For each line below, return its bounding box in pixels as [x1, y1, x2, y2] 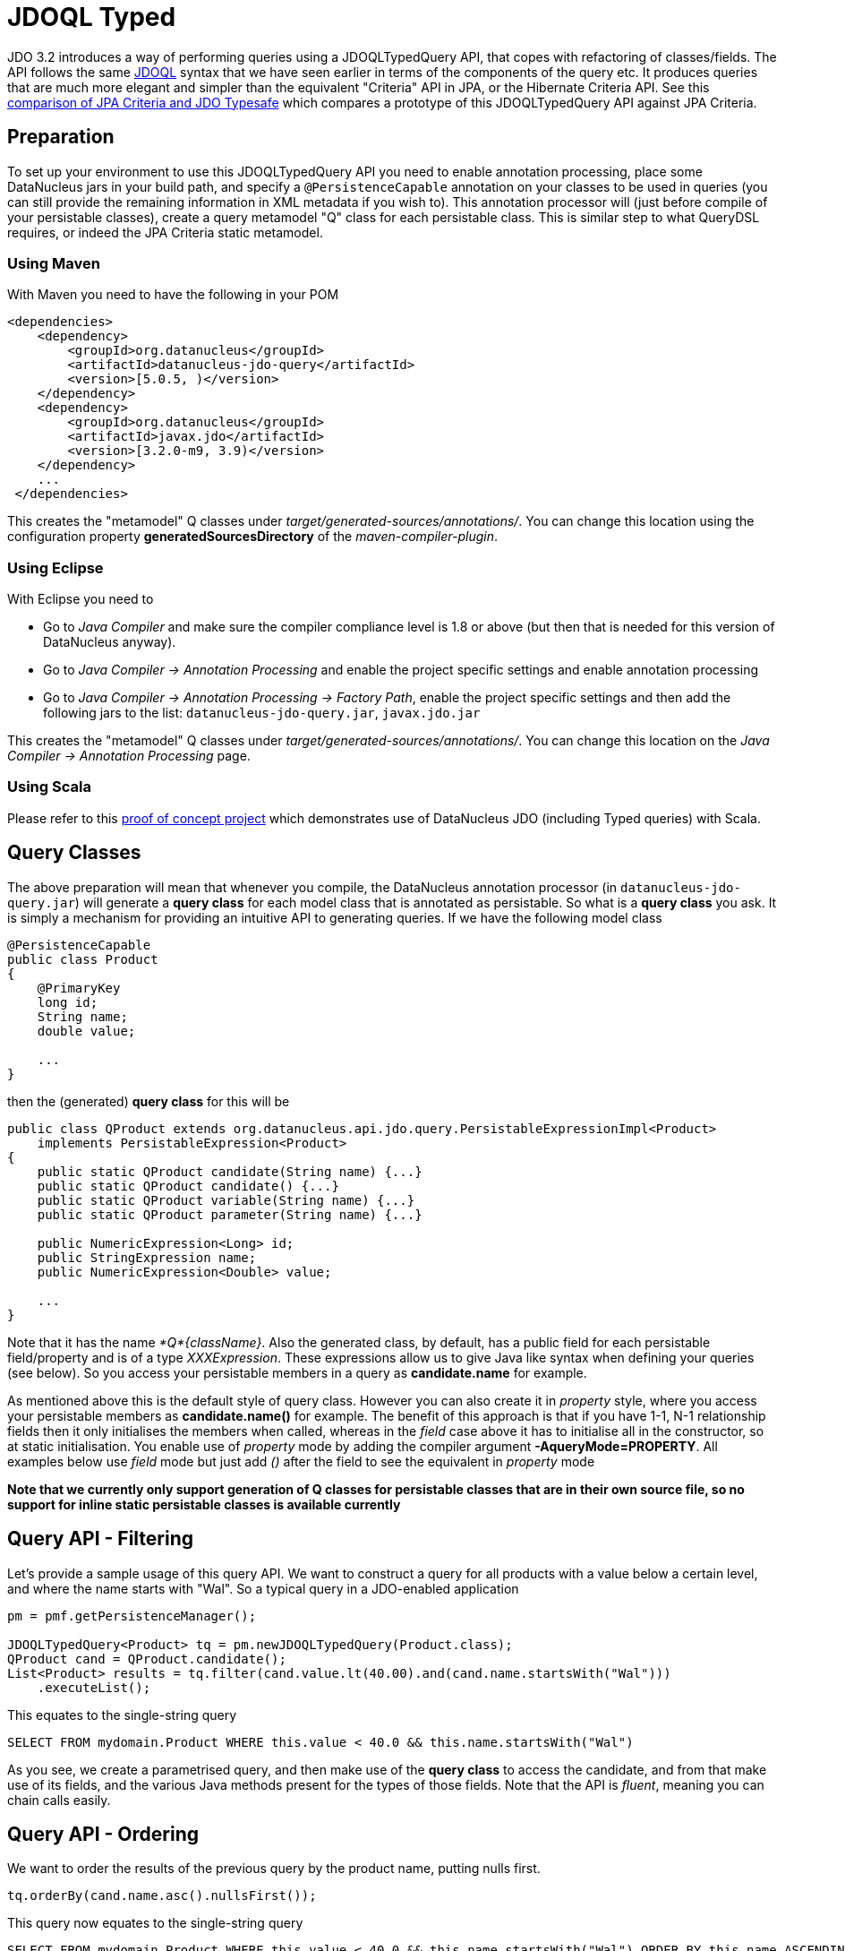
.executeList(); [37, 1680, 151, 1695]
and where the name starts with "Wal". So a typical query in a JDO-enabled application [7, 1580, 519, 1596]
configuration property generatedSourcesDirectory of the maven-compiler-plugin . [7, 529, 499, 545]
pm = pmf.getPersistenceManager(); [7, 1608, 257, 1623]
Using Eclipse [7, 558, 104, 577]
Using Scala [7, 778, 91, 796]
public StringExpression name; [37, 1250, 257, 1265]
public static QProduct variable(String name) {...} [37, 1192, 415, 1208]
